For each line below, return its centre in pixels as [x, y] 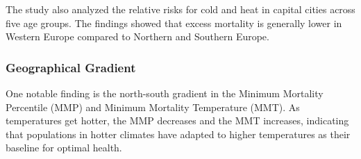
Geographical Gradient [71, 67]
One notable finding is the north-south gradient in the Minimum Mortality [165, 93]
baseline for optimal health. [64, 148]
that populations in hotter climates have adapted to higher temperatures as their [178, 134]
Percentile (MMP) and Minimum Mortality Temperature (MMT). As [153, 107]
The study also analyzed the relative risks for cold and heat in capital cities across [180, 9]
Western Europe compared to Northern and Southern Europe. [137, 36]
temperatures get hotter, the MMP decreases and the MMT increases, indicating [177, 120]
